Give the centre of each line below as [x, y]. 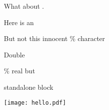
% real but [20, 71]
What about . [24, 6]
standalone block [29, 87]
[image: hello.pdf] [35, 103]
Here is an [19, 22]
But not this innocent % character [54, 38]
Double [14, 54]
